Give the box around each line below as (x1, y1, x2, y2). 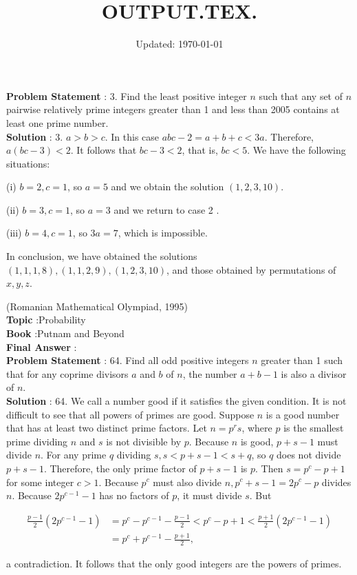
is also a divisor (281, 366, 347, 381)
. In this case (105, 129, 160, 143)
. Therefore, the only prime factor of (43, 461, 197, 475)
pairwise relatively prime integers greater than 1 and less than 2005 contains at (6, 102, 340, 117)
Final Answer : (6, 339, 77, 354)
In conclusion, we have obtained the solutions (6, 249, 197, 263)
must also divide (153, 474, 222, 489)
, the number (182, 366, 237, 381)
